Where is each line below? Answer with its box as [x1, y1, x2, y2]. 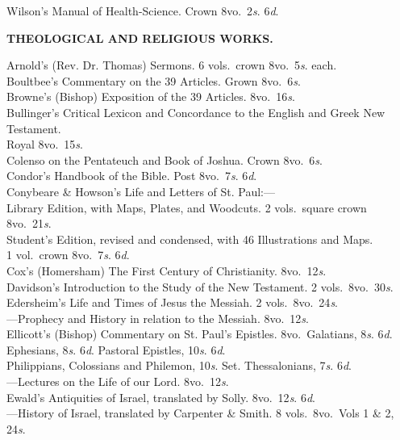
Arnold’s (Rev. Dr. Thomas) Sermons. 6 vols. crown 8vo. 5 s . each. [6, 57, 337, 73]
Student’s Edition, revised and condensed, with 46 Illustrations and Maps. [6, 230, 373, 247]
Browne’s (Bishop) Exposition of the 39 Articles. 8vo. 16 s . [6, 88, 295, 105]
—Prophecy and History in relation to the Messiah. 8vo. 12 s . [6, 309, 309, 326]
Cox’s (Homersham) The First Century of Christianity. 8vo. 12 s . [6, 262, 327, 279]
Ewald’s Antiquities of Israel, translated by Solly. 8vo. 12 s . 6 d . [6, 388, 315, 405]
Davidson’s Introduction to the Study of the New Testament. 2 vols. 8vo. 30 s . [6, 278, 394, 295]
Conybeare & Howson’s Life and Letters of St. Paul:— [6, 182, 276, 199]
